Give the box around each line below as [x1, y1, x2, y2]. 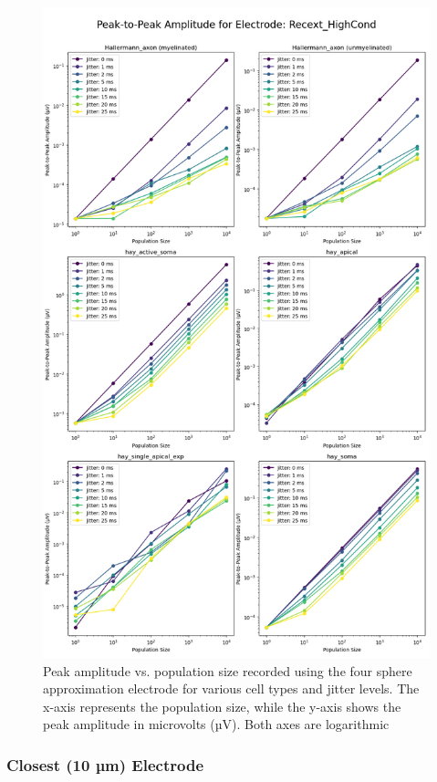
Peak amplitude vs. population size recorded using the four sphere [43, 661, 412, 680]
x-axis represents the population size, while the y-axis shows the [43, 696, 401, 715]
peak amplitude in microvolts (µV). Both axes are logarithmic [43, 714, 390, 734]
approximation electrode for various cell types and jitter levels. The [43, 679, 420, 698]
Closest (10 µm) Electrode [6, 753, 204, 776]
